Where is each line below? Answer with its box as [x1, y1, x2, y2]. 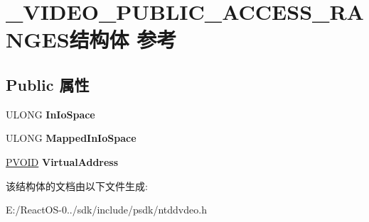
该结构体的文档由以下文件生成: [6, 178, 148, 193]
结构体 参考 [69, 25, 177, 54]
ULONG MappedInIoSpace [6, 131, 137, 145]
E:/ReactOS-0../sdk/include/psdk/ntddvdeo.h [6, 202, 207, 217]
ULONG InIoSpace [6, 106, 95, 121]
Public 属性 [6, 73, 90, 95]
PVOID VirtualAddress [6, 154, 119, 169]
